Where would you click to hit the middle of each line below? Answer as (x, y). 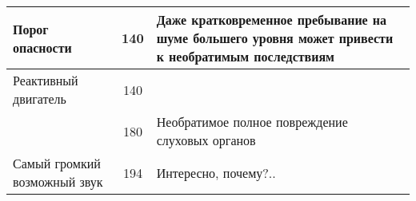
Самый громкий (57, 163)
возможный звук (58, 181)
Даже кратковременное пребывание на (272, 20)
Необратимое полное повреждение (252, 122)
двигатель (40, 99)
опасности (42, 47)
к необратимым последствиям (246, 56)
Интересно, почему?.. (216, 172)
